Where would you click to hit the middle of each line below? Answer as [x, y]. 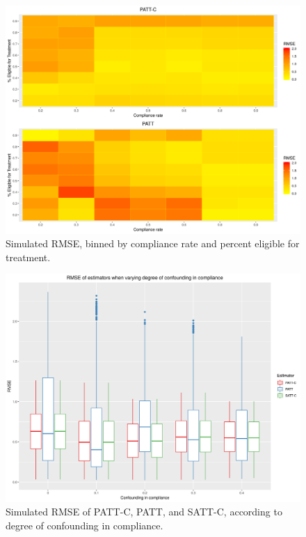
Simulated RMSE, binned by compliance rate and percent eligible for [153, 243]
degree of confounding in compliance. [84, 525]
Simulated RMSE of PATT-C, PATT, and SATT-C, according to [144, 512]
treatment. [28, 257]
